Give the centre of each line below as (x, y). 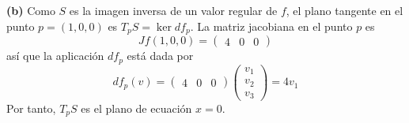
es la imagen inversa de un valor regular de (173, 10)
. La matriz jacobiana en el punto (271, 26)
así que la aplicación (55, 56)
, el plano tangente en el (345, 10)
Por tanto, (31, 108)
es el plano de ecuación (136, 108)
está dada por (160, 56)
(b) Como (31, 10)
